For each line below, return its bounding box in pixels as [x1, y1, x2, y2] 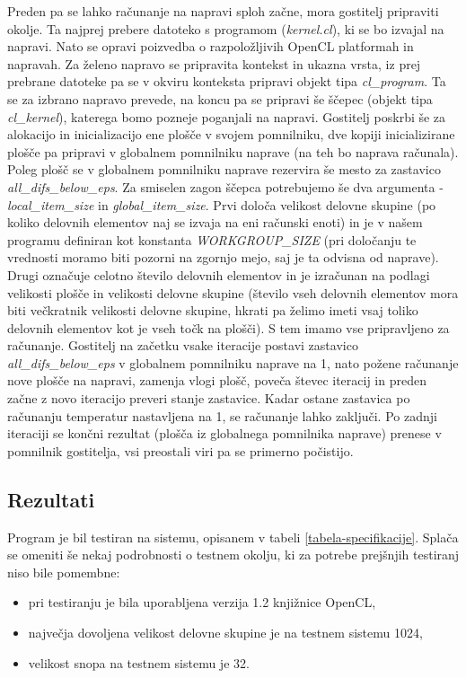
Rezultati [7, 485, 95, 513]
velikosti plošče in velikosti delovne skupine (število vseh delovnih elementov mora [7, 283, 459, 302]
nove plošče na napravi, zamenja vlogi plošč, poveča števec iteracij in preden [7, 371, 426, 390]
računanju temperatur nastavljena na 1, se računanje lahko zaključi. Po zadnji [7, 406, 437, 425]
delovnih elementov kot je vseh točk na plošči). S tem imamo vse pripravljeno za [7, 318, 450, 337]
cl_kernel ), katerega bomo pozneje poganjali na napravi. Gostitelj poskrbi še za [7, 107, 446, 126]
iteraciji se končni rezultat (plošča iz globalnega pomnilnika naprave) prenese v [7, 424, 442, 443]
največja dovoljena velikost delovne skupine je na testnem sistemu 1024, [28, 623, 423, 642]
